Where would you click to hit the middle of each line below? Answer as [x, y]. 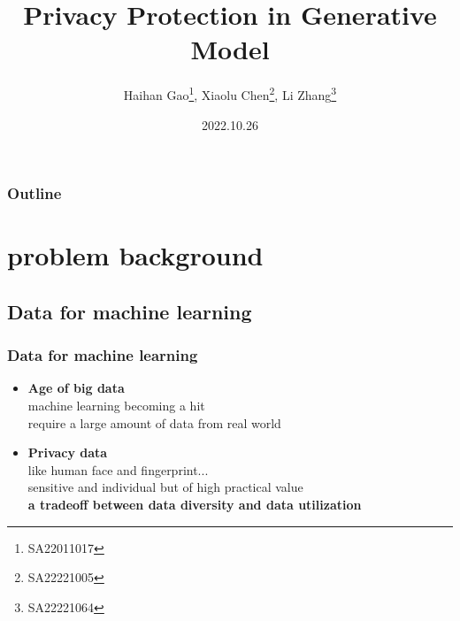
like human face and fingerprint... [118, 469]
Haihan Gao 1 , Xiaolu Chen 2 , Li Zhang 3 [230, 93]
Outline [34, 193]
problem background [135, 255]
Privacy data [68, 452]
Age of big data [76, 388]
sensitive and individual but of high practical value [165, 487]
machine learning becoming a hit [116, 406]
